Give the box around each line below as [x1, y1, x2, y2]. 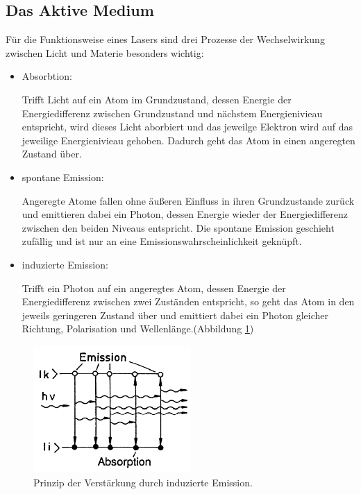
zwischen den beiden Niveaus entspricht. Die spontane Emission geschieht [22, 220, 335, 235]
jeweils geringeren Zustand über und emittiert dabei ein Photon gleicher [22, 307, 328, 322]
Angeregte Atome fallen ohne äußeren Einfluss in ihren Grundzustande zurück [22, 193, 355, 207]
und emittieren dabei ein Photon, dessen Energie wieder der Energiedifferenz [22, 207, 349, 221]
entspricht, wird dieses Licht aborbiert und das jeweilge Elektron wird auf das [22, 119, 353, 134]
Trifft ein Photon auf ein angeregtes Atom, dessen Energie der [22, 280, 286, 295]
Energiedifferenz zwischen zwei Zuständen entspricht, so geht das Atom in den [22, 294, 355, 309]
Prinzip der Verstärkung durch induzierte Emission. [33, 475, 253, 489]
